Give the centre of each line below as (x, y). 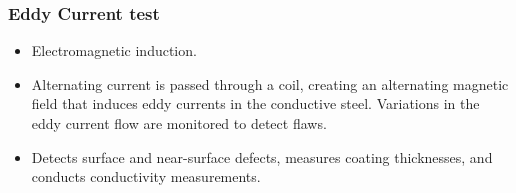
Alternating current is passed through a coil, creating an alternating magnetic (270, 83)
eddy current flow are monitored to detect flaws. (179, 123)
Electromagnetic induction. (114, 50)
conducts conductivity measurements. (146, 176)
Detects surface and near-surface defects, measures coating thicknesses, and (262, 156)
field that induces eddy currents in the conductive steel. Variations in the (255, 103)
